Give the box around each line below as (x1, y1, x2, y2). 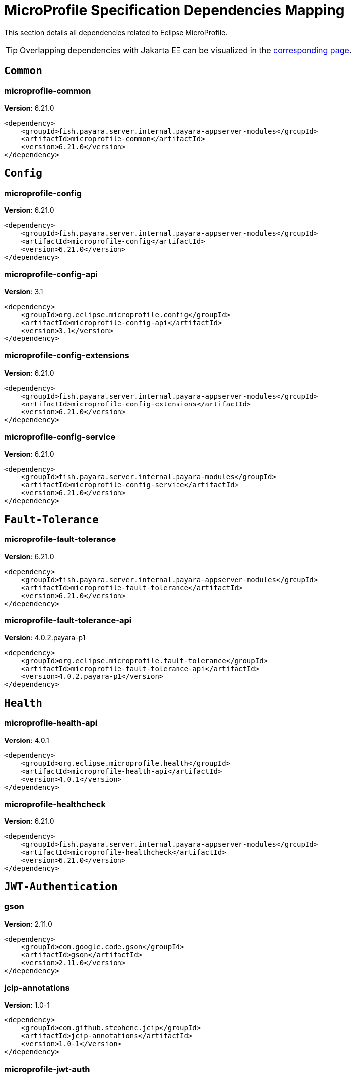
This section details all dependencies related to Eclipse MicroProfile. (4, 28, 228, 37)
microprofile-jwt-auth (4, 1064, 90, 1074)
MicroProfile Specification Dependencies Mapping (4, 2, 345, 19)
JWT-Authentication (4, 880, 118, 893)
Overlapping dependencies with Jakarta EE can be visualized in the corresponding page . (20, 45, 352, 55)
